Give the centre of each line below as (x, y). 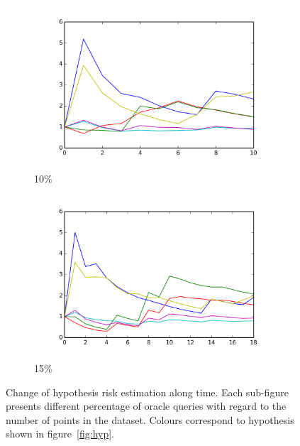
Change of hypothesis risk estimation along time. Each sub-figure (147, 392)
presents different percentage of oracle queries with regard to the (146, 406)
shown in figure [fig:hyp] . (60, 434)
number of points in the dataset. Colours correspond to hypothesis (150, 419)
